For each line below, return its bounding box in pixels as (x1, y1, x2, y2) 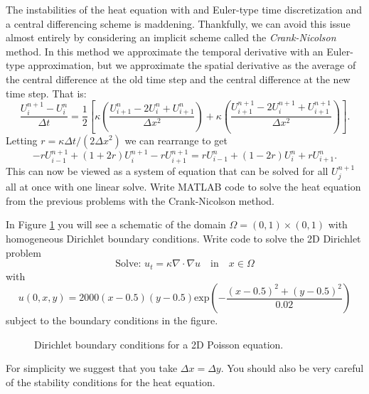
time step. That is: (6, 85, 87, 100)
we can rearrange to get (124, 132, 228, 147)
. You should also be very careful (220, 361, 364, 376)
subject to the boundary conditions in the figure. (6, 313, 218, 328)
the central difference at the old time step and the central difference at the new (6, 71, 351, 86)
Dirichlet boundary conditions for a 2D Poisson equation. (34, 336, 284, 351)
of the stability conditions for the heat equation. (6, 375, 215, 390)
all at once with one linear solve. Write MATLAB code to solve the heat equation (6, 179, 361, 194)
